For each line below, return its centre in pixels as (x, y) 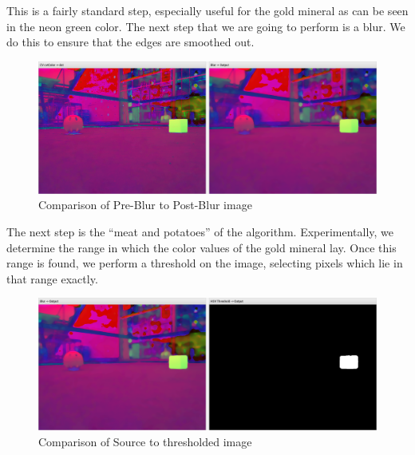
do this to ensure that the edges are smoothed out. (130, 42)
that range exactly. (52, 278)
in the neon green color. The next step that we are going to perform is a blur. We (206, 26)
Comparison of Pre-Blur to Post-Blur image (145, 205)
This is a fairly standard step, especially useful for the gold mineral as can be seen (207, 10)
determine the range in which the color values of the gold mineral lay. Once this (202, 247)
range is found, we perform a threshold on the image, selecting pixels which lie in (205, 263)
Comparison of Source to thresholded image (145, 441)
